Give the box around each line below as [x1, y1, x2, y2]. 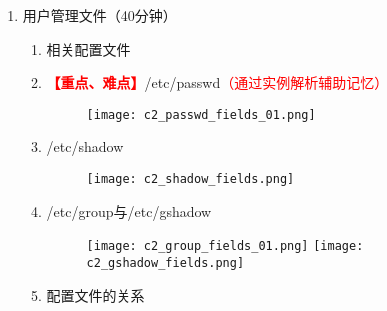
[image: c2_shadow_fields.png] [86, 172, 295, 187]
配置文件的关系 [46, 284, 145, 305]
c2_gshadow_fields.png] [86, 255, 245, 270]
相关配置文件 [46, 38, 131, 59]
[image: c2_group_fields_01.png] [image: [86, 239, 364, 254]
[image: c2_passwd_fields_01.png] [86, 107, 316, 122]
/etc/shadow [46, 136, 124, 157]
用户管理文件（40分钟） [22, 5, 177, 25]
